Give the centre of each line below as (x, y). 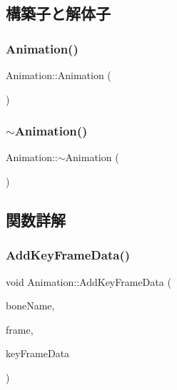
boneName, (30, 306)
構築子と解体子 (58, 13)
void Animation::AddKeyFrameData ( (88, 281)
